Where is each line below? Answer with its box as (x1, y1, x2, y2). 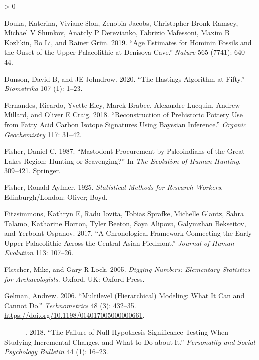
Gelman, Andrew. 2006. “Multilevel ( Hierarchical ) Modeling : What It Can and (4, 290, 245, 301)
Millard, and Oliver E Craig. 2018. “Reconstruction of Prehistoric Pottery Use (4, 109, 243, 120)
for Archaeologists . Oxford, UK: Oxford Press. (4, 273, 145, 284)
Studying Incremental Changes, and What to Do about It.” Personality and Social (4, 336, 255, 347)
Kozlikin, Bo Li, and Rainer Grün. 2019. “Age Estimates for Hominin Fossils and (4, 37, 252, 47)
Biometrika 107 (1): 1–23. (4, 83, 83, 93)
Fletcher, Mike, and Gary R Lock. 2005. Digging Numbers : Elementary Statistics (4, 264, 250, 274)
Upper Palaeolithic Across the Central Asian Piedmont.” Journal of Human (4, 237, 234, 248)
